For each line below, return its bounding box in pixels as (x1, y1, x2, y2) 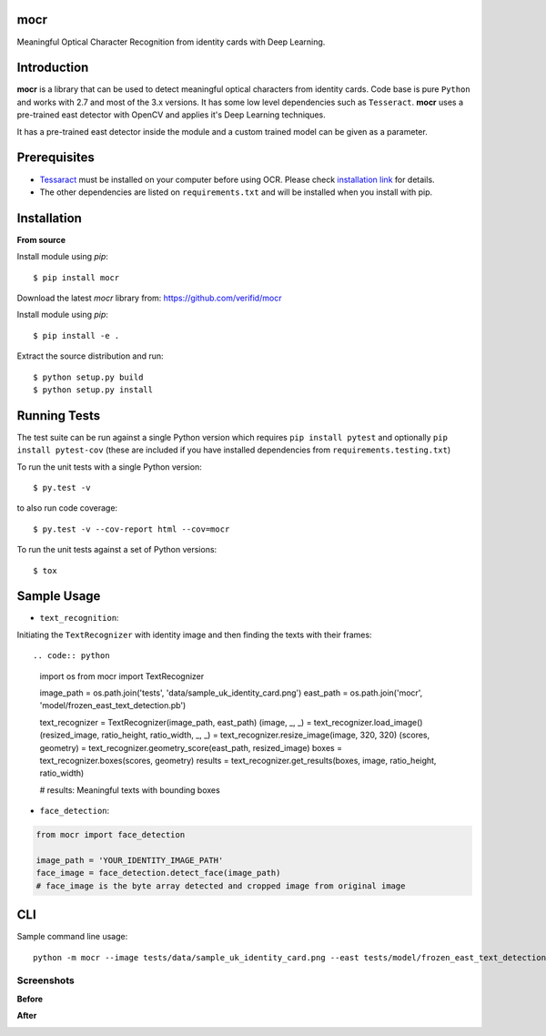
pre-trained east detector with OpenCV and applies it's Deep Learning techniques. (16, 109, 327, 120)
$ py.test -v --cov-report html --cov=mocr (33, 523, 230, 534)
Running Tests (16, 408, 100, 423)
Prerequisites (16, 150, 95, 166)
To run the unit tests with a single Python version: (16, 461, 202, 472)
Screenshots (16, 974, 75, 987)
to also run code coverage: (16, 503, 118, 513)
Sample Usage (16, 588, 101, 604)
